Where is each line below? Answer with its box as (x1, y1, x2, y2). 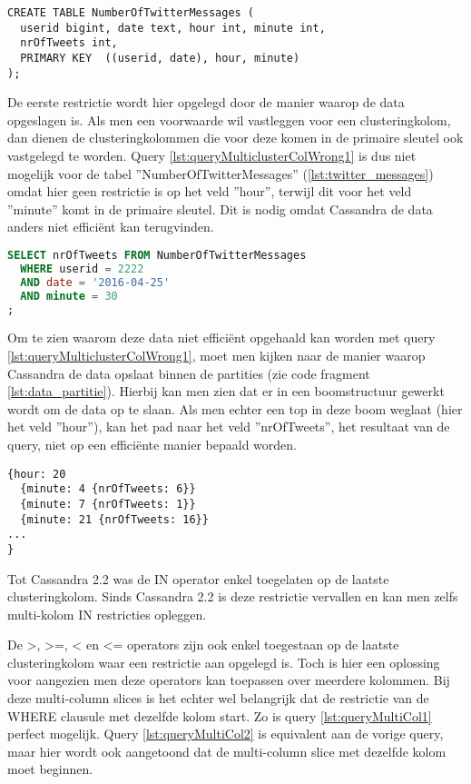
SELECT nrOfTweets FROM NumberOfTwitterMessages (7, 249, 307, 263)
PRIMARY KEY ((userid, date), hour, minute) (20, 51, 300, 65)
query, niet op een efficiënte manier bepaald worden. (7, 434, 298, 453)
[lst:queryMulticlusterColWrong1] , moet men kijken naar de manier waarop (7, 346, 426, 364)
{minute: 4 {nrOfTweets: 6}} (20, 482, 196, 496)
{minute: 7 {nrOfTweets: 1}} (20, 497, 196, 511)
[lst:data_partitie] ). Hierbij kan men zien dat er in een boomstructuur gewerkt (7, 382, 445, 401)
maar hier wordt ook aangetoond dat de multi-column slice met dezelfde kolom (7, 741, 446, 760)
